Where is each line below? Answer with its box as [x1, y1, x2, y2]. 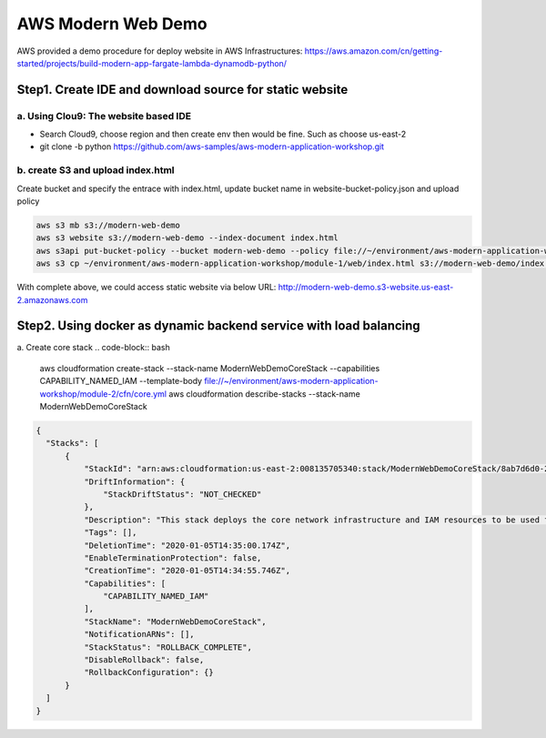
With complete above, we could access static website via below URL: [16, 282, 277, 293]
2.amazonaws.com [16, 294, 88, 305]
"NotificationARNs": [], [83, 629, 195, 640]
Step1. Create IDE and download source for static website [16, 82, 349, 97]
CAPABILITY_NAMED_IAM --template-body [39, 376, 203, 387]
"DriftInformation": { [83, 476, 186, 487]
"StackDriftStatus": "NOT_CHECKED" [103, 489, 262, 500]
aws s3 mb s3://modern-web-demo [35, 220, 181, 230]
